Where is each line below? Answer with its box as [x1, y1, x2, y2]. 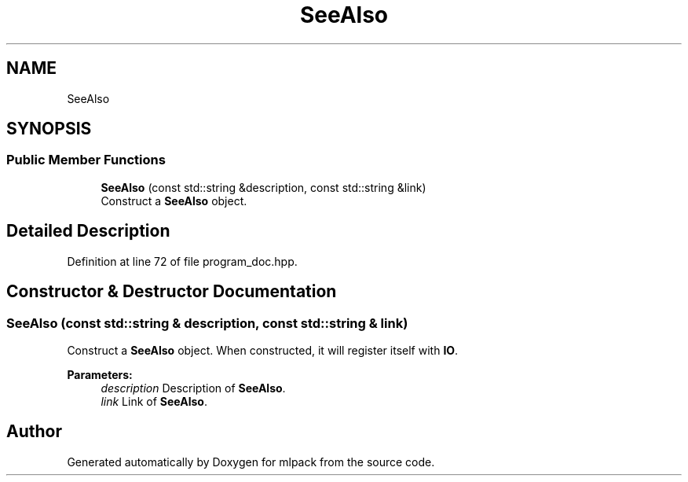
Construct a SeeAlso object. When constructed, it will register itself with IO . [67, 343, 459, 357]
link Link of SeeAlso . [101, 394, 207, 408]
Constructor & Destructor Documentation [6, 281, 337, 302]
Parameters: [67, 367, 133, 381]
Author [6, 421, 62, 442]
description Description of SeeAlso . [101, 381, 286, 395]
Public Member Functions [6, 152, 166, 168]
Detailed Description [6, 221, 170, 241]
